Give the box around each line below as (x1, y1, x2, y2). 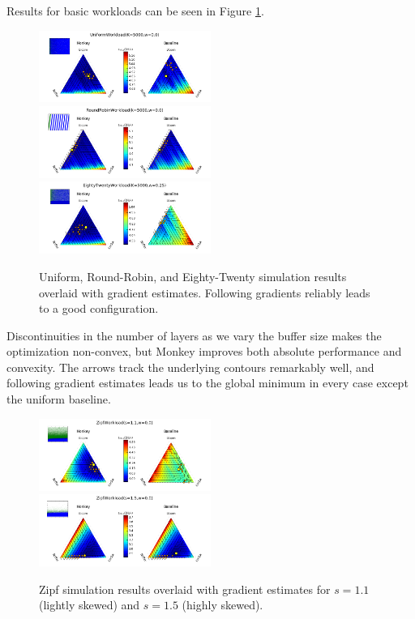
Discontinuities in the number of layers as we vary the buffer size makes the (6, 327, 382, 344)
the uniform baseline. (6, 391, 111, 408)
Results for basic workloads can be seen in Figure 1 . (6, 2, 264, 19)
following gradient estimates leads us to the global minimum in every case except (6, 374, 409, 391)
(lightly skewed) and (39, 596, 140, 613)
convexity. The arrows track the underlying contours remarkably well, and (6, 358, 374, 375)
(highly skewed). (182, 596, 263, 613)
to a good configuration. (39, 300, 159, 317)
